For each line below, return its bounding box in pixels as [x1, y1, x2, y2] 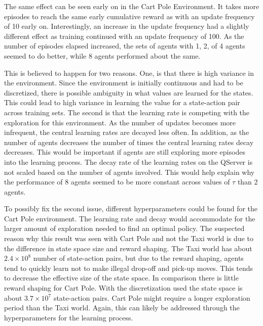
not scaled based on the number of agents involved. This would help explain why [4, 166, 255, 177]
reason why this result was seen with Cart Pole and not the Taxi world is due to [4, 233, 253, 244]
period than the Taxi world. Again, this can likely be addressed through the [4, 302, 240, 313]
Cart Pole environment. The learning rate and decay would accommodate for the [4, 213, 255, 223]
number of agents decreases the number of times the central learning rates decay [4, 136, 254, 147]
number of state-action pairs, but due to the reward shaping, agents [33, 253, 244, 263]
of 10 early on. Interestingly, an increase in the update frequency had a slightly [4, 21, 249, 31]
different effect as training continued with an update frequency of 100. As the [4, 30, 244, 41]
